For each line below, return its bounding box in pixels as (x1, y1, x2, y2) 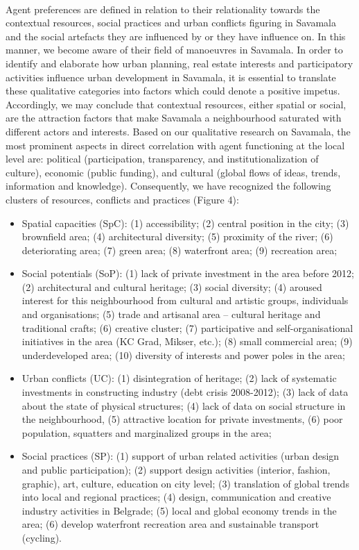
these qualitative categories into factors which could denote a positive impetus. (6, 83, 340, 98)
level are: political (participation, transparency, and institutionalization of (6, 151, 319, 166)
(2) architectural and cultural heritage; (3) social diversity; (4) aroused (21, 279, 322, 294)
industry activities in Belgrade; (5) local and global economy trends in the (21, 503, 337, 517)
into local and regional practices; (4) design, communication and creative (21, 490, 331, 504)
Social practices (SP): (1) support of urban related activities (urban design (21, 449, 340, 463)
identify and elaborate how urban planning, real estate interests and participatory (6, 56, 353, 70)
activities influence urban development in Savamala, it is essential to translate (6, 69, 336, 84)
